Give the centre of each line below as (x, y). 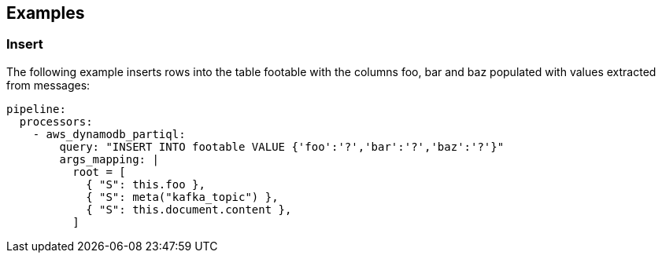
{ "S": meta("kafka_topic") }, (182, 197)
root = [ (99, 171)
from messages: (48, 85)
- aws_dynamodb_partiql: (109, 134)
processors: (56, 121)
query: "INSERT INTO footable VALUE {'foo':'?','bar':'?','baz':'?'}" (282, 146)
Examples (46, 13)
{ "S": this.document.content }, (189, 209)
